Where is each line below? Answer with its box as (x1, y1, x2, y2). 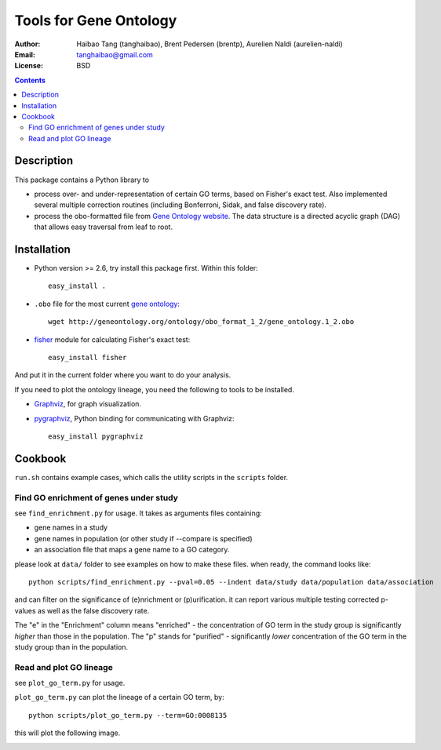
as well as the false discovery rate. (37, 606, 150, 615)
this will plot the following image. (14, 728, 121, 737)
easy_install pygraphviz (48, 431, 144, 441)
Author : (14, 39, 41, 49)
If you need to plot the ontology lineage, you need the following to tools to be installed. (14, 384, 294, 394)
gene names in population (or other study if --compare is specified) (34, 533, 253, 543)
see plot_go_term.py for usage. (14, 679, 126, 688)
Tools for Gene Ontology (14, 12, 177, 29)
